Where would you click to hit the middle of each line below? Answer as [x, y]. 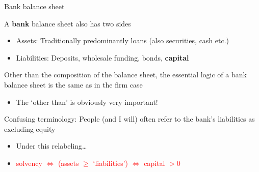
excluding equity [30, 128]
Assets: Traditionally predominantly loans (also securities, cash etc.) [123, 40]
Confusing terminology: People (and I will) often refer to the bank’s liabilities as [129, 119]
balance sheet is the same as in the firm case [73, 84]
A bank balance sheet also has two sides [68, 23]
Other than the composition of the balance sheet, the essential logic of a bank [125, 75]
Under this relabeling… [51, 146]
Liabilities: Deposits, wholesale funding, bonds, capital [102, 57]
